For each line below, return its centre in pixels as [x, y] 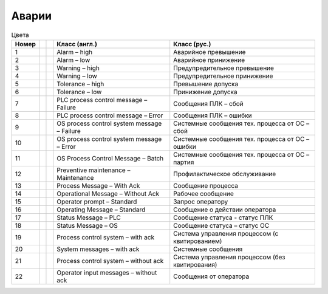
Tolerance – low [79, 92]
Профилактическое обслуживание [225, 174]
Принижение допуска [206, 92]
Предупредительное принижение [223, 76]
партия [184, 162]
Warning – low [77, 76]
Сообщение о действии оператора [225, 210]
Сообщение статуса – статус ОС [221, 225]
